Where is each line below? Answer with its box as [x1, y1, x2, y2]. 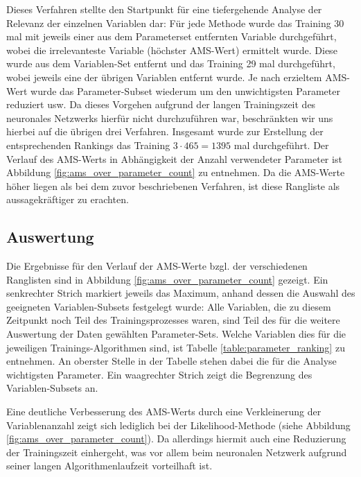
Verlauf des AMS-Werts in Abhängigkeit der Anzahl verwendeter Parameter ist [6, 151, 342, 166]
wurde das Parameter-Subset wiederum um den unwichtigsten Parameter [30, 83, 340, 98]
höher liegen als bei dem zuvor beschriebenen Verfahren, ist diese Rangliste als [6, 178, 340, 193]
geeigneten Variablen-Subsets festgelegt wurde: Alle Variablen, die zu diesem [6, 299, 331, 313]
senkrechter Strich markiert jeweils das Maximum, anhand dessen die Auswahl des [6, 286, 355, 300]
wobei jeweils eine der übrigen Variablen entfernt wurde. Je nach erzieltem [6, 69, 322, 84]
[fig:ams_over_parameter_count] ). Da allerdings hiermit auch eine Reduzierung [6, 431, 346, 446]
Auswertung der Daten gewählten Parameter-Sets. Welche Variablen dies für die [6, 327, 346, 341]
